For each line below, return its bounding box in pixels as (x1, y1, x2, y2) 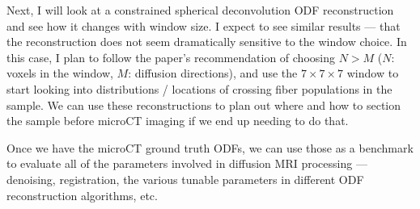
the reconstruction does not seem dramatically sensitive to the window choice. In (6, 33, 407, 50)
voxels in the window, (6, 65, 113, 82)
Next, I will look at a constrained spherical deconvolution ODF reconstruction (6, 2, 394, 18)
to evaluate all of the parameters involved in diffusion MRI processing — (6, 155, 367, 172)
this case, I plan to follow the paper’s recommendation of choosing (6, 48, 335, 65)
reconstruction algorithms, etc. (6, 186, 158, 203)
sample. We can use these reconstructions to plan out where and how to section (6, 96, 401, 113)
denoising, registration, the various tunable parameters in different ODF (6, 170, 364, 187)
